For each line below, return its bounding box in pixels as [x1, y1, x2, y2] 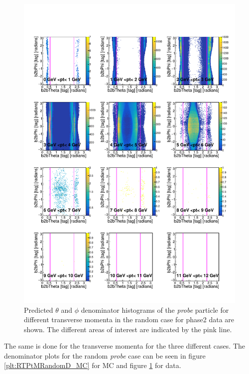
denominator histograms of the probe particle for [81, 304, 229, 315]
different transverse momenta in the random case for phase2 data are [24, 314, 235, 325]
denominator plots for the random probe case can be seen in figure [4, 350, 206, 361]
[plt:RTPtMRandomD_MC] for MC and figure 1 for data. [4, 360, 181, 371]
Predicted [24, 304, 53, 315]
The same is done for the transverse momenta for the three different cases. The [4, 341, 245, 351]
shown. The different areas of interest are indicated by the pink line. [24, 324, 232, 334]
